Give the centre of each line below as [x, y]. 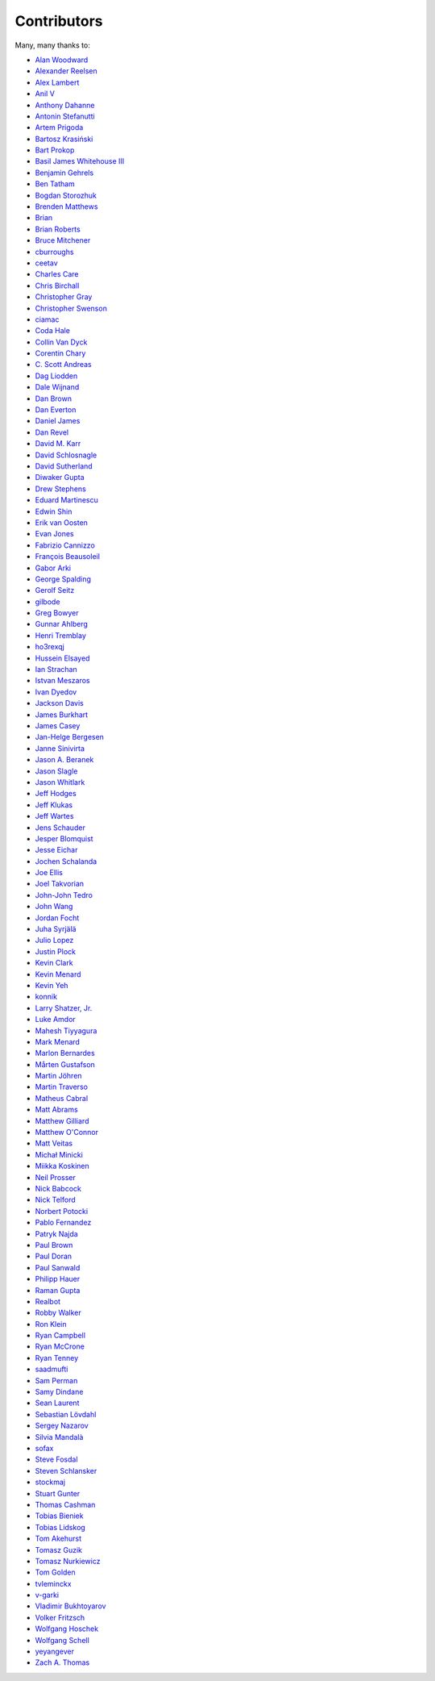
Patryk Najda [56, 1233]
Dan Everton [56, 410]
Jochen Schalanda [66, 861]
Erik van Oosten [62, 522]
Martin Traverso [62, 1087]
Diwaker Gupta [60, 478]
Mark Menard [58, 1041]
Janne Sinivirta [60, 748]
